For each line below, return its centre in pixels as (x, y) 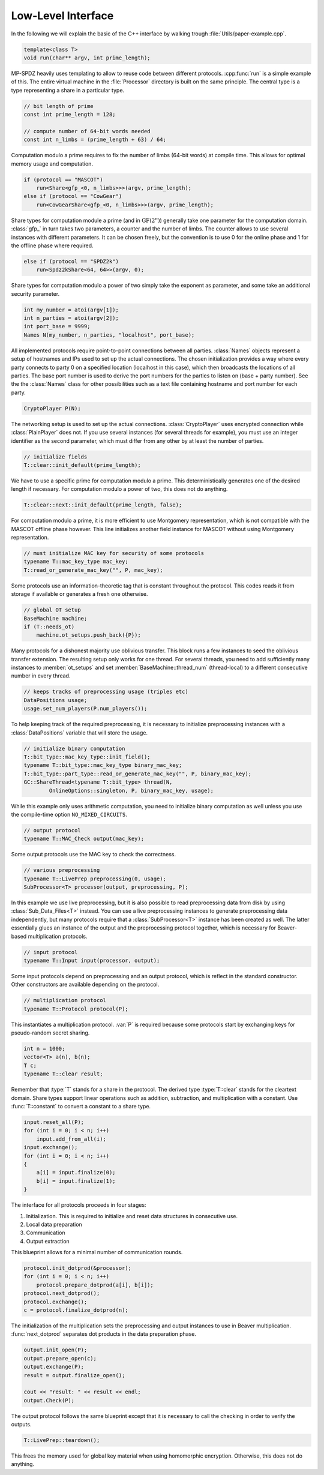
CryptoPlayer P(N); (52, 408)
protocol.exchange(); (55, 1302)
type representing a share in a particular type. (68, 90)
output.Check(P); (49, 1400)
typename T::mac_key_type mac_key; (76, 562)
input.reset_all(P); (54, 1122)
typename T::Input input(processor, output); (92, 960)
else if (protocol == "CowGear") (73, 196)
